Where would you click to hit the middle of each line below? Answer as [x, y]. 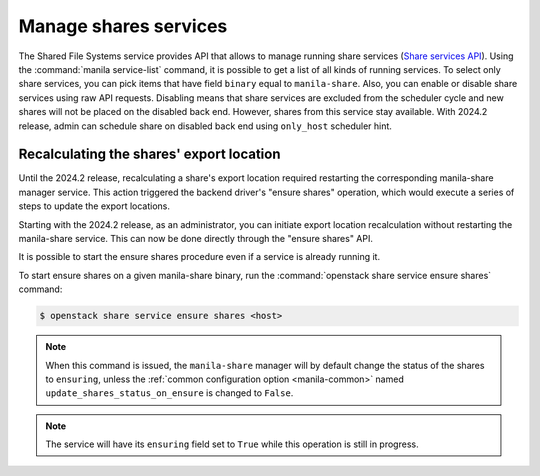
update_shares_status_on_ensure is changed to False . [169, 393]
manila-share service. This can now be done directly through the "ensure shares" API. [196, 238]
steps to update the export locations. [94, 206]
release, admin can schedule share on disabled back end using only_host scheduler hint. [205, 126]
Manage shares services [123, 26]
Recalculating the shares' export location [149, 154]
